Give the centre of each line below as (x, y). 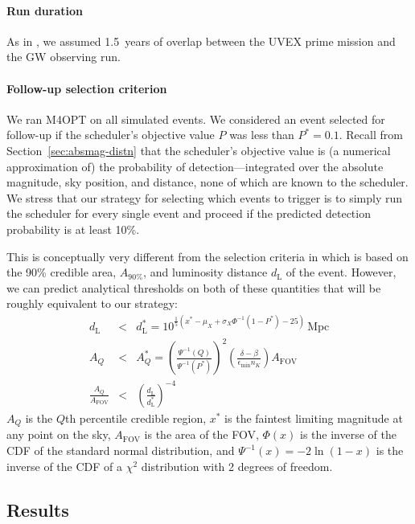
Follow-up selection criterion (87, 88)
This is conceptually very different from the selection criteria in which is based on (207, 256)
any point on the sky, (59, 434)
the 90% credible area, (62, 272)
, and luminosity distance (205, 272)
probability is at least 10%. (73, 229)
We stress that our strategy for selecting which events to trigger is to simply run (205, 197)
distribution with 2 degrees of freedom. (237, 466)
